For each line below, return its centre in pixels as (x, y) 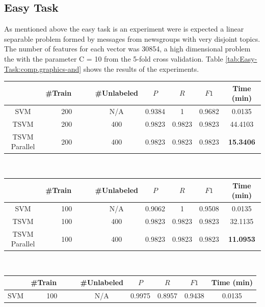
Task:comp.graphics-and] (43, 68)
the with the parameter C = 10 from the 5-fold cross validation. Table (114, 58)
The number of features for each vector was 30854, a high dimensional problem (127, 49)
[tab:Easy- (241, 58)
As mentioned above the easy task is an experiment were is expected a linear (124, 29)
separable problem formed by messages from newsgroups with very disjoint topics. (132, 38)
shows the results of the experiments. (141, 68)
